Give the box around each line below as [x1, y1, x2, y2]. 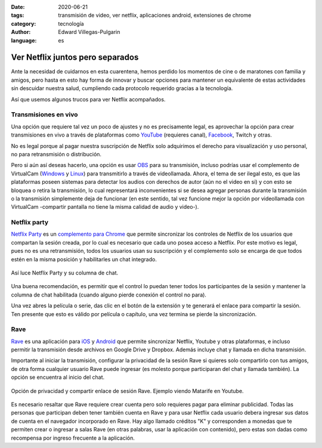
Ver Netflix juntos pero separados [11, 52, 139, 63]
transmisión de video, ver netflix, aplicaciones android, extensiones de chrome [58, 12, 252, 19]
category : [11, 20, 36, 27]
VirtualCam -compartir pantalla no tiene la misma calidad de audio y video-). [11, 203, 199, 211]
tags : [11, 12, 24, 19]
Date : [11, 4, 25, 10]
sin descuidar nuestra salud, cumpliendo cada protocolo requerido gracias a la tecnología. [11, 85, 233, 92]
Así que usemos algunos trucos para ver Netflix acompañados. [11, 95, 166, 103]
